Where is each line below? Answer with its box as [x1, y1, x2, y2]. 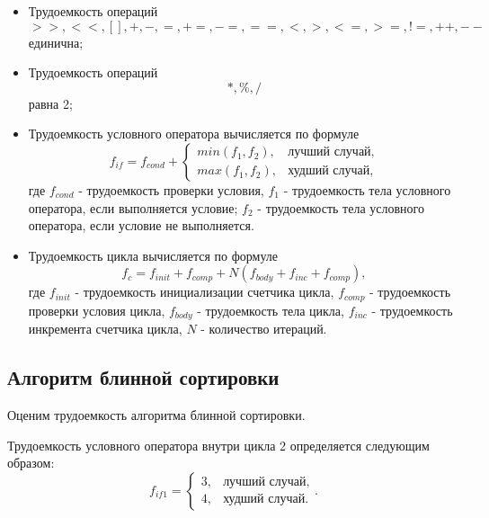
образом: [7, 453, 55, 472]
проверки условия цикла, [28, 300, 165, 319]
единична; [28, 32, 84, 51]
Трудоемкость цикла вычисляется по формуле [28, 246, 279, 264]
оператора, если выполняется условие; [28, 198, 238, 217]
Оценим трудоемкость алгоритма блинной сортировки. [7, 406, 306, 424]
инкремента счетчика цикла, [28, 319, 182, 338]
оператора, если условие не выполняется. [28, 216, 254, 235]
